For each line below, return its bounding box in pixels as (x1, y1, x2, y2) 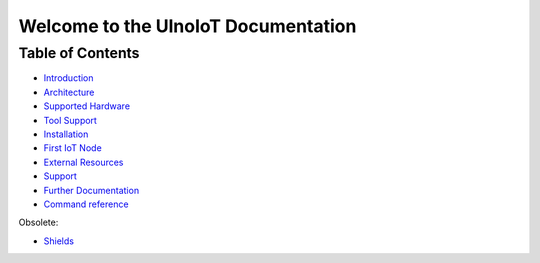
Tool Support (43, 114, 97, 126)
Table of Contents (18, 44, 140, 62)
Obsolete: (18, 216, 59, 229)
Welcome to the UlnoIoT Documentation (18, 15, 357, 37)
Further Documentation (43, 184, 140, 196)
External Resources (43, 156, 124, 168)
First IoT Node (43, 142, 102, 154)
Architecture (43, 86, 95, 98)
